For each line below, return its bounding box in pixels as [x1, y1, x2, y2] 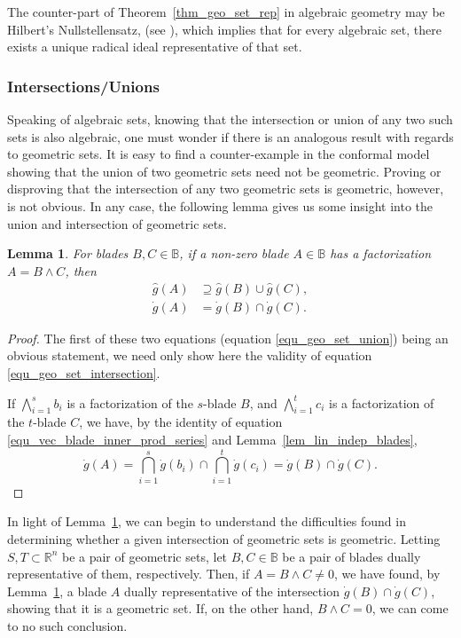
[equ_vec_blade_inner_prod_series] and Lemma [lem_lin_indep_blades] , [7, 430, 418, 449]
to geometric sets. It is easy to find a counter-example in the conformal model [7, 145, 430, 163]
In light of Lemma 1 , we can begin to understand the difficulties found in [7, 512, 406, 531]
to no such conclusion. [7, 616, 128, 634]
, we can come [371, 599, 449, 618]
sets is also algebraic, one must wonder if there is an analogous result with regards [7, 127, 454, 146]
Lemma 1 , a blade [7, 581, 107, 600]
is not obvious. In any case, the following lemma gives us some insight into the [7, 196, 433, 215]
